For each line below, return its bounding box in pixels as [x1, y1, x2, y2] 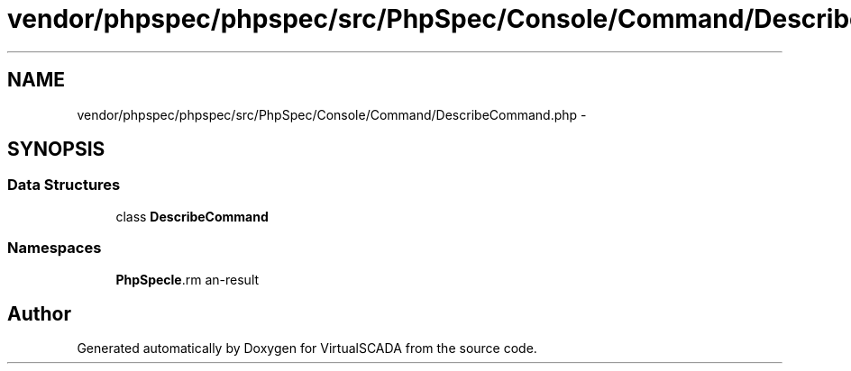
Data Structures [7, 176, 121, 195]
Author [7, 302, 71, 325]
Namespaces [7, 239, 102, 258]
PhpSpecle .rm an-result [115, 271, 260, 287]
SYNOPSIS [7, 138, 105, 161]
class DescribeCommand [115, 208, 269, 224]
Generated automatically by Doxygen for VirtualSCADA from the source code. [77, 340, 537, 357]
